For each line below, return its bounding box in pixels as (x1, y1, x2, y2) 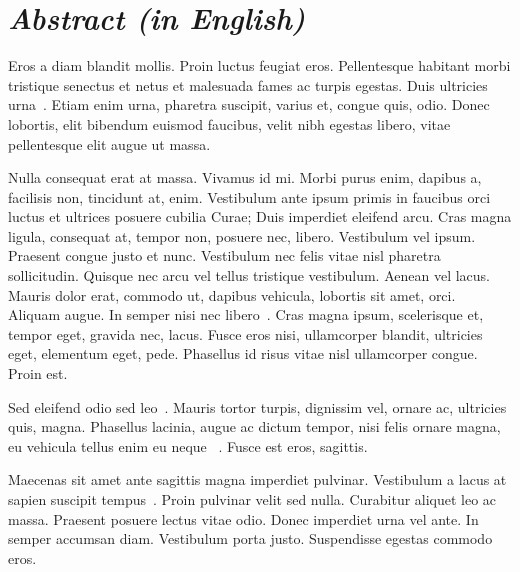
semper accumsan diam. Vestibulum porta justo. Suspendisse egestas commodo (8, 528, 493, 549)
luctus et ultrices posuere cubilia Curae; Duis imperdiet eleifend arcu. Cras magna (8, 206, 512, 227)
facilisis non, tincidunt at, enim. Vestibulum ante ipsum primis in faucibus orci (8, 186, 491, 207)
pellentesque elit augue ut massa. (8, 133, 211, 154)
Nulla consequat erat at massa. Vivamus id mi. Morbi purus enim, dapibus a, (8, 167, 482, 188)
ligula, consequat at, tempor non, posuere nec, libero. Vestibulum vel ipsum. (8, 225, 476, 246)
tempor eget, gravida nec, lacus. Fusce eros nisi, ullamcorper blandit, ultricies (8, 323, 483, 344)
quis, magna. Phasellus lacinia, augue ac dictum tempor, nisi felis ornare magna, (8, 416, 501, 437)
